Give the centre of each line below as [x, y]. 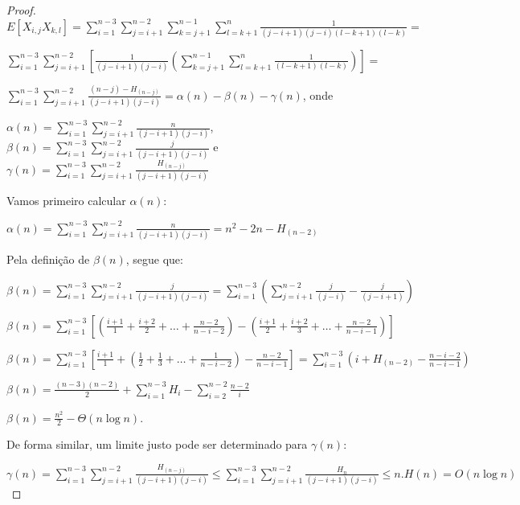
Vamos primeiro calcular [66, 200]
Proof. [21, 10]
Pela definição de [48, 259]
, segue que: [154, 259]
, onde [318, 94]
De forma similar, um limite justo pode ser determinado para [157, 444]
